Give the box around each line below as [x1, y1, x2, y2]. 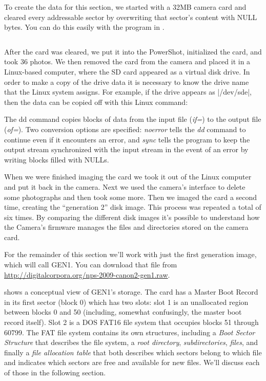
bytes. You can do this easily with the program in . [4, 22, 165, 32]
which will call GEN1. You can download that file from [4, 259, 177, 270]
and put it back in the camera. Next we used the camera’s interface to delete [4, 181, 245, 192]
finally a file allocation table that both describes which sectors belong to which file [4, 347, 262, 357]
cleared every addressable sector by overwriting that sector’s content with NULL [4, 11, 257, 22]
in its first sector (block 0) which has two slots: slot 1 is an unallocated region [4, 296, 249, 307]
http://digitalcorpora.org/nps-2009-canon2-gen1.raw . [4, 269, 170, 280]
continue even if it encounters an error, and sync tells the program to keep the [4, 134, 250, 144]
